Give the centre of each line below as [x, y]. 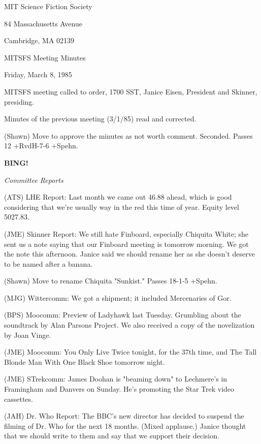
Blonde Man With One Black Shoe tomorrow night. [85, 361]
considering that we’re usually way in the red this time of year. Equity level [122, 207]
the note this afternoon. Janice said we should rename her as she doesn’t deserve [129, 254]
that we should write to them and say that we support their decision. [112, 436]
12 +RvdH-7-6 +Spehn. [41, 146]
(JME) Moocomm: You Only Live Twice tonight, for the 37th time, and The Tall [130, 352]
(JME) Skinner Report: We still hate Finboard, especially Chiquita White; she [126, 233]
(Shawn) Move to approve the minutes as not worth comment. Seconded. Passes [128, 135]
